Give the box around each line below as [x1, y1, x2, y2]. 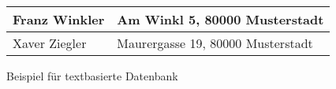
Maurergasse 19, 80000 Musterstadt [117, 34, 313, 52]
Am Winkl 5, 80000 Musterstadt [117, 10, 324, 28]
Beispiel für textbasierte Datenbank [6, 68, 178, 83]
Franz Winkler [13, 10, 105, 28]
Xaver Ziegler [13, 34, 87, 52]
